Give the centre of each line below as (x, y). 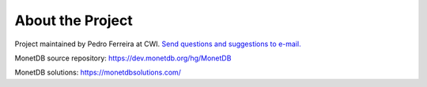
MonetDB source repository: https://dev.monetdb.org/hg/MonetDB (123, 58)
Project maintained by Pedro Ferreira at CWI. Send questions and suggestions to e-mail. (158, 44)
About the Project (74, 20)
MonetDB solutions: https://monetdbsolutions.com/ (98, 72)
